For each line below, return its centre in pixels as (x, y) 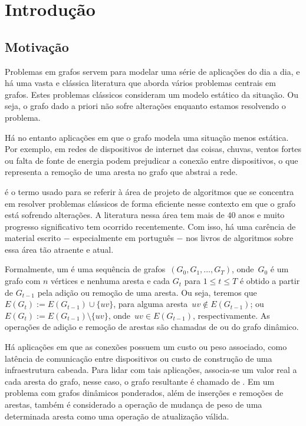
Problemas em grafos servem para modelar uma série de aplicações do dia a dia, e (152, 71)
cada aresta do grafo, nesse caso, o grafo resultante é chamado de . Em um (140, 381)
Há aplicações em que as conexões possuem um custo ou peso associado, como (146, 347)
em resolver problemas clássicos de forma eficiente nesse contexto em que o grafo (150, 203)
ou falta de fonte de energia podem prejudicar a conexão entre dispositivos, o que (152, 160)
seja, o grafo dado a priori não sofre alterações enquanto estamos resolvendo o (145, 106)
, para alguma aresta (151, 304)
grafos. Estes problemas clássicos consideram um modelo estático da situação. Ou (152, 94)
